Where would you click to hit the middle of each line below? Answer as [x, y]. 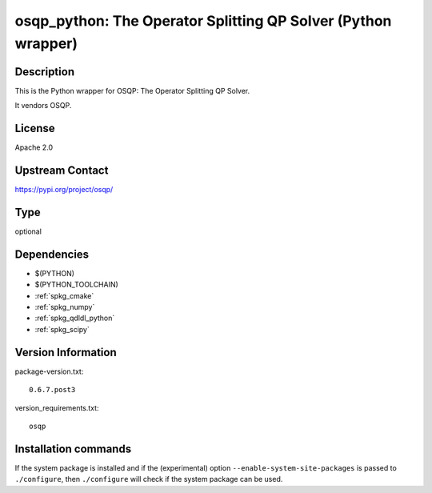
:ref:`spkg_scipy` [62, 329]
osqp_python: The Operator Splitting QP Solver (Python [203, 21]
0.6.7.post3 [52, 390]
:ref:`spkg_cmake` [64, 295]
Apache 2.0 [34, 147]
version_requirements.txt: [57, 407]
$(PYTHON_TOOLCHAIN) [77, 285]
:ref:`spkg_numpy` [65, 307]
